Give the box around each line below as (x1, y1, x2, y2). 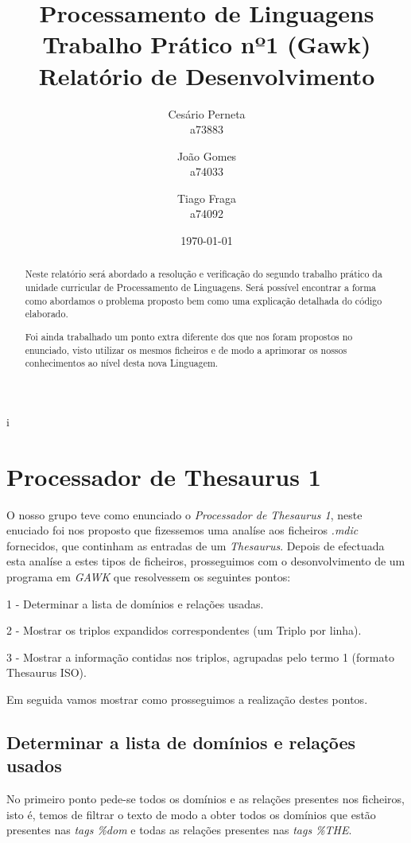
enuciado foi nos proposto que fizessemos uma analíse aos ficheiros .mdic (6, 522, 359, 538)
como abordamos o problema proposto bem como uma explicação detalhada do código (25, 293, 382, 307)
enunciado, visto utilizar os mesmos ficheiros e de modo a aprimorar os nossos (25, 343, 347, 356)
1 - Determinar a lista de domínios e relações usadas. (6, 595, 264, 612)
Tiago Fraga (176, 189, 237, 206)
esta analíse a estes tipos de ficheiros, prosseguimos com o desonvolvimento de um (6, 553, 405, 569)
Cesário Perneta (168, 105, 246, 122)
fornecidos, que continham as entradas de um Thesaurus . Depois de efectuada (6, 537, 385, 554)
